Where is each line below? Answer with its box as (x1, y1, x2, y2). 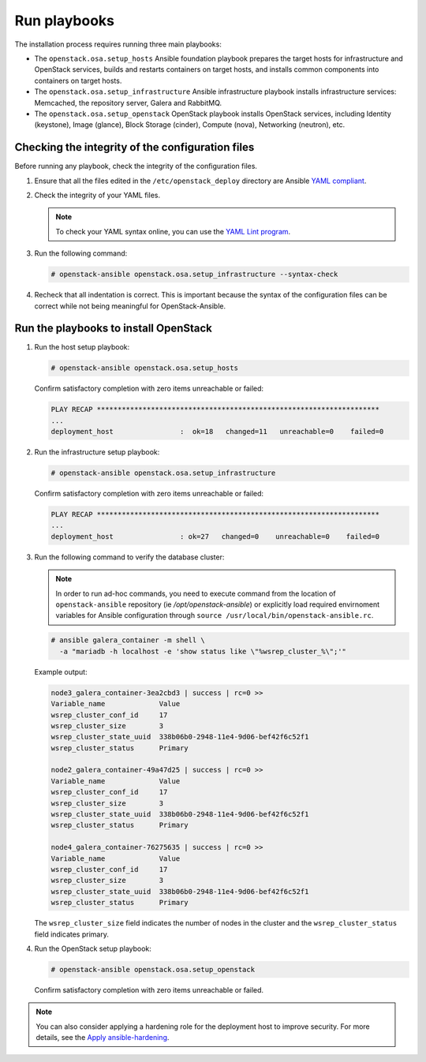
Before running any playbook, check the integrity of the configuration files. (14, 162, 258, 171)
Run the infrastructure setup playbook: (34, 447, 160, 457)
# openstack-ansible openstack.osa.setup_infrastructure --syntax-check (50, 270, 338, 279)
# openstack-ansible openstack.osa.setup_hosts (50, 364, 238, 372)
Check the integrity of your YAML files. (34, 190, 161, 200)
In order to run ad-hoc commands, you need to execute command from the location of (55, 589, 336, 598)
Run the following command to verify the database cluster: (34, 552, 225, 562)
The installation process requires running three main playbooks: (14, 39, 222, 49)
